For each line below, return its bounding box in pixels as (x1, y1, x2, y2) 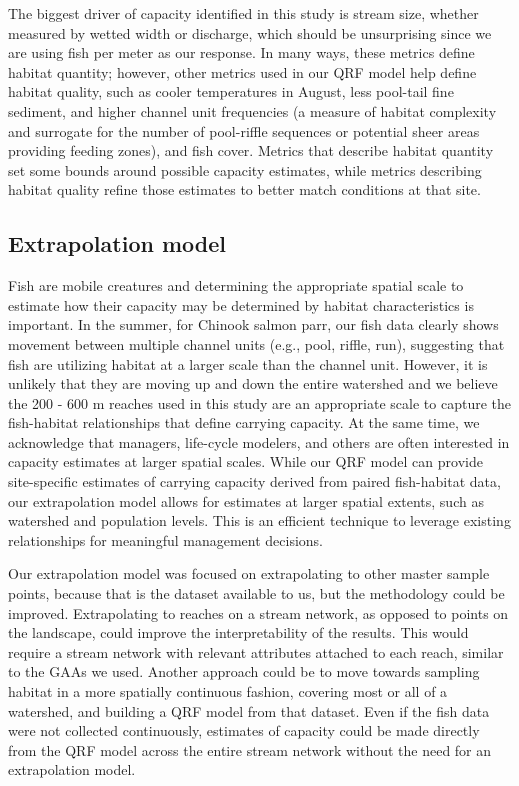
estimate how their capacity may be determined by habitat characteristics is (8, 294, 474, 315)
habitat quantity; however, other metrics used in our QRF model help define (8, 61, 477, 82)
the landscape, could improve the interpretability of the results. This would (8, 622, 469, 643)
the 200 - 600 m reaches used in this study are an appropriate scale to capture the (8, 392, 511, 413)
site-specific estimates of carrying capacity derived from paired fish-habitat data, (8, 471, 501, 492)
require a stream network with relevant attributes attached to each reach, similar (8, 641, 504, 662)
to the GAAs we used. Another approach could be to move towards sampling (8, 661, 480, 682)
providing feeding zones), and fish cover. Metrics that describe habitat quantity (8, 140, 494, 161)
